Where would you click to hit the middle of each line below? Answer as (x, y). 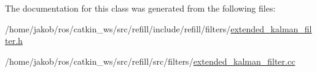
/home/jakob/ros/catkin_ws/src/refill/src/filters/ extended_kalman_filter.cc (150, 61)
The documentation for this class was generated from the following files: (140, 8)
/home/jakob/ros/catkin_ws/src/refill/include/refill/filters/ (118, 28)
